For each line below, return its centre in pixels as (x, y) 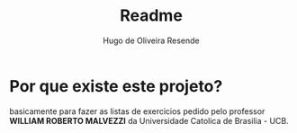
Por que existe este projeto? (116, 86)
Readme (151, 16)
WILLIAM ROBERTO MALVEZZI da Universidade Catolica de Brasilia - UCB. (149, 120)
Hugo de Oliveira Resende (151, 40)
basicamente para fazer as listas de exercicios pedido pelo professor (137, 111)
